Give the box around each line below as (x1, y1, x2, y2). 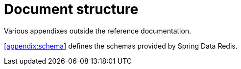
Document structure (4, 1, 139, 17)
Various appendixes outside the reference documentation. (4, 26, 192, 35)
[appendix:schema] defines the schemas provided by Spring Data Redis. (4, 41, 238, 50)
